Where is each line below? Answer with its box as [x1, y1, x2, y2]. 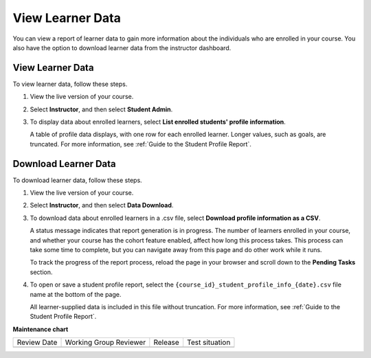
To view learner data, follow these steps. [12, 80, 128, 88]
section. [30, 268, 53, 276]
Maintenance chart [12, 325, 69, 333]
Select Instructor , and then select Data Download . [30, 201, 174, 210]
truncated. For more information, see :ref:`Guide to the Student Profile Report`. [30, 139, 252, 148]
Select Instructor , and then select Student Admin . [30, 105, 173, 113]
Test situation [186, 337, 231, 347]
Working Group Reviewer [65, 337, 146, 347]
